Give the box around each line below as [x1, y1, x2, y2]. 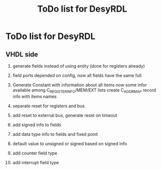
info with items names [12, 94, 57, 99]
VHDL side [5, 50, 38, 58]
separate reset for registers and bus [12, 103, 85, 109]
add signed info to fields [12, 122, 61, 128]
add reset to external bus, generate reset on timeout [12, 112, 117, 118]
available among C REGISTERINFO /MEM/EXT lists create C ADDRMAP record [12, 87, 156, 94]
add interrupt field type [12, 159, 59, 165]
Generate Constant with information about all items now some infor [12, 82, 147, 88]
